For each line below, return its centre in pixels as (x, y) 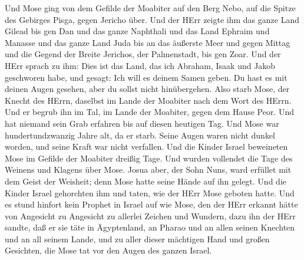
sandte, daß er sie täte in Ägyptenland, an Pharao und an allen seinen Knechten (150, 227)
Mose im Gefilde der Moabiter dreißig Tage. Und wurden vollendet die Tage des (149, 158)
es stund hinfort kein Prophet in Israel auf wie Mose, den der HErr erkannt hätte (151, 204)
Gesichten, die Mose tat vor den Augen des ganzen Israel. (108, 250)
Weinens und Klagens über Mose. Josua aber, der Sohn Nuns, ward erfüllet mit (148, 170)
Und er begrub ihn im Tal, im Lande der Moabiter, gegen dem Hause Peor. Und (150, 112)
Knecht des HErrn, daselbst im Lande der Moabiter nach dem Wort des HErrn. (148, 100)
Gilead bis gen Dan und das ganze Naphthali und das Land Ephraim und (137, 31)
